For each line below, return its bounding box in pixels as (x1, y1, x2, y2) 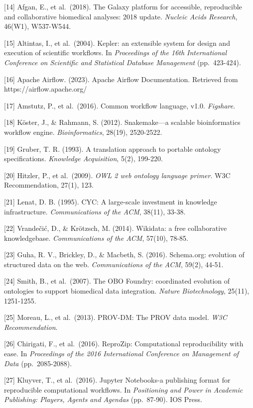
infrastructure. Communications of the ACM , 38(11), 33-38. (4, 206, 186, 216)
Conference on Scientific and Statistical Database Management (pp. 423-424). (4, 57, 241, 67)
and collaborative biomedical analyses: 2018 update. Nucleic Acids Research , (4, 11, 238, 21)
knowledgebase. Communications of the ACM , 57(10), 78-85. (4, 232, 188, 243)
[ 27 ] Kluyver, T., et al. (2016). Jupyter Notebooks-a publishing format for (4, 375, 231, 385)
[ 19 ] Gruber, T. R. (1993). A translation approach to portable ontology (4, 143, 221, 154)
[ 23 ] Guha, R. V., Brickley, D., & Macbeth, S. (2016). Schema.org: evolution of (4, 249, 245, 260)
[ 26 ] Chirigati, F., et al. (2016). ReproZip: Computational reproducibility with (4, 338, 244, 349)
